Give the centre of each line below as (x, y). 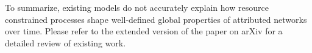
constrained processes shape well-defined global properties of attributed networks (156, 19)
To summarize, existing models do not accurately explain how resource (137, 7)
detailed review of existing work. (66, 42)
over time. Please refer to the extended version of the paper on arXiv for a (144, 31)
